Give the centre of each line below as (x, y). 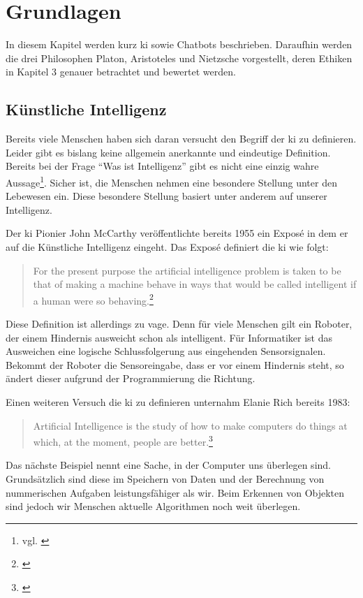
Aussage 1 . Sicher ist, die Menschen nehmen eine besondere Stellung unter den (171, 181)
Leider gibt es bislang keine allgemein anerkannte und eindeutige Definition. (168, 152)
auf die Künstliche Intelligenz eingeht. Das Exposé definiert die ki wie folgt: (167, 246)
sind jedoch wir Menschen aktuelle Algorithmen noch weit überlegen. (153, 506)
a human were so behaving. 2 (93, 299)
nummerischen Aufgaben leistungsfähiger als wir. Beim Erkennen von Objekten (175, 492)
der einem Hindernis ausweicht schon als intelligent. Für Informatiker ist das (169, 337)
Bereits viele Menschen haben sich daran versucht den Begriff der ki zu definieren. (181, 139)
